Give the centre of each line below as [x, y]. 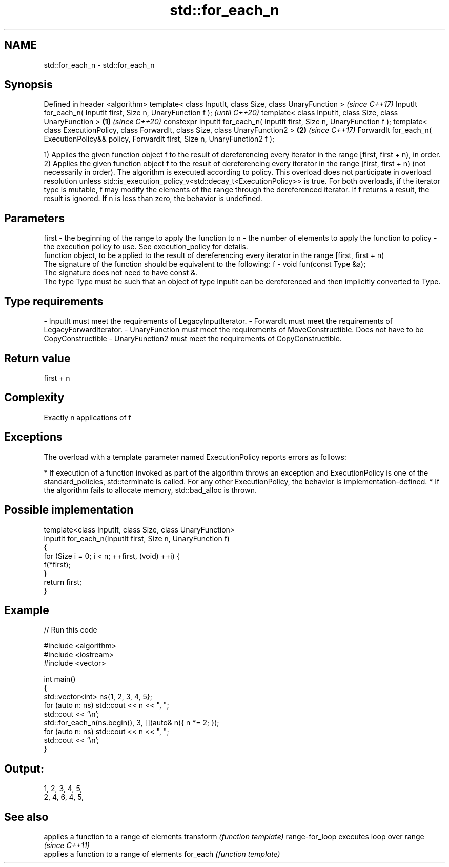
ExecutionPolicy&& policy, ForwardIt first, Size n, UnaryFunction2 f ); [159, 139]
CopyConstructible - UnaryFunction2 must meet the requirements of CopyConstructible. [193, 339]
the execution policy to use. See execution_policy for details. [146, 247]
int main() [60, 679]
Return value [37, 358]
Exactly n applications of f [87, 417]
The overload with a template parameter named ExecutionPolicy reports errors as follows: [195, 457]
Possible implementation [69, 510]
